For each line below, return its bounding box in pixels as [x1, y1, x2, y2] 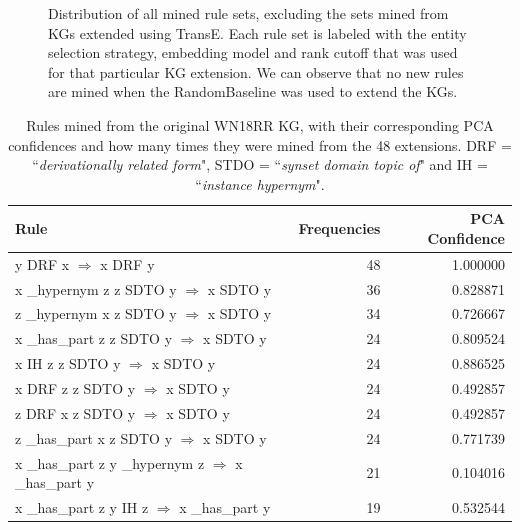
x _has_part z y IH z [15, 496, 149, 517]
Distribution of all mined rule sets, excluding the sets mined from [48, 3, 449, 23]
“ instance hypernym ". [195, 173, 325, 194]
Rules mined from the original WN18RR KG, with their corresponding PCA [26, 114, 494, 135]
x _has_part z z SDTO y [15, 328, 173, 349]
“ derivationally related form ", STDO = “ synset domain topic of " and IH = [32, 154, 488, 175]
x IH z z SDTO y [15, 353, 121, 374]
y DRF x [15, 253, 70, 274]
